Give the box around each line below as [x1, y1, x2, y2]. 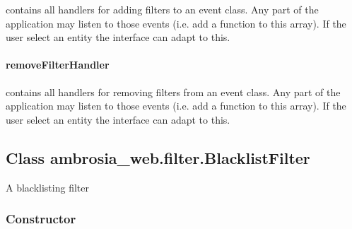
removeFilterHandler [6, 57, 110, 72]
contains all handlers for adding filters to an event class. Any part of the [6, 2, 319, 16]
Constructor [6, 210, 76, 228]
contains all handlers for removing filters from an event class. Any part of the [6, 84, 341, 99]
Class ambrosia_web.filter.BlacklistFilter [6, 146, 310, 168]
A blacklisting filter [6, 180, 89, 194]
